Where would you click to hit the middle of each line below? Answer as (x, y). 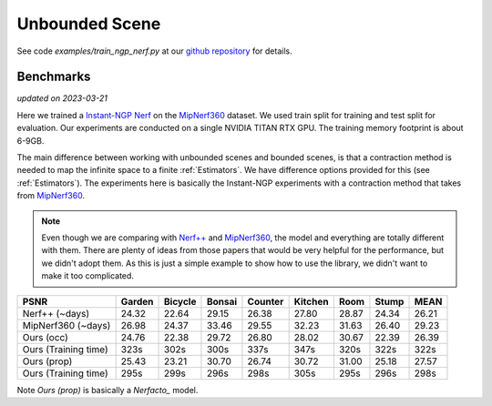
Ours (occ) (45, 337)
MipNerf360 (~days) (67, 325)
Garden (137, 301)
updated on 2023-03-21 (62, 98)
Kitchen (311, 301)
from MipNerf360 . (51, 196)
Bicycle (180, 301)
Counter (266, 301)
